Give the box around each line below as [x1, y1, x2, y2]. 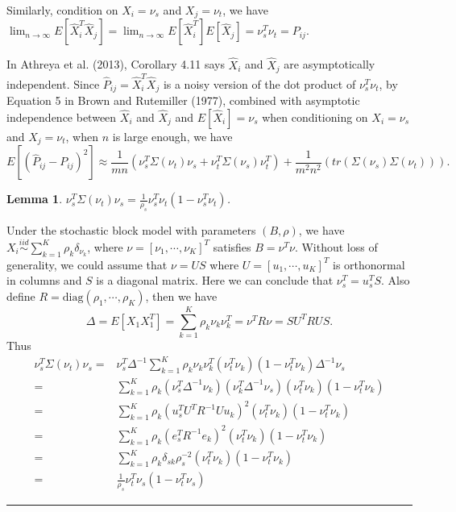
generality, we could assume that [6, 256, 168, 273]
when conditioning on [262, 108, 368, 125]
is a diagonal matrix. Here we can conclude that [96, 272, 334, 289]
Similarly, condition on [6, 2, 118, 18]
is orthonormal [333, 256, 405, 273]
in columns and [6, 272, 82, 289]
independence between [6, 108, 117, 125]
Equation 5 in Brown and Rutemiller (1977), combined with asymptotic [6, 92, 360, 109]
